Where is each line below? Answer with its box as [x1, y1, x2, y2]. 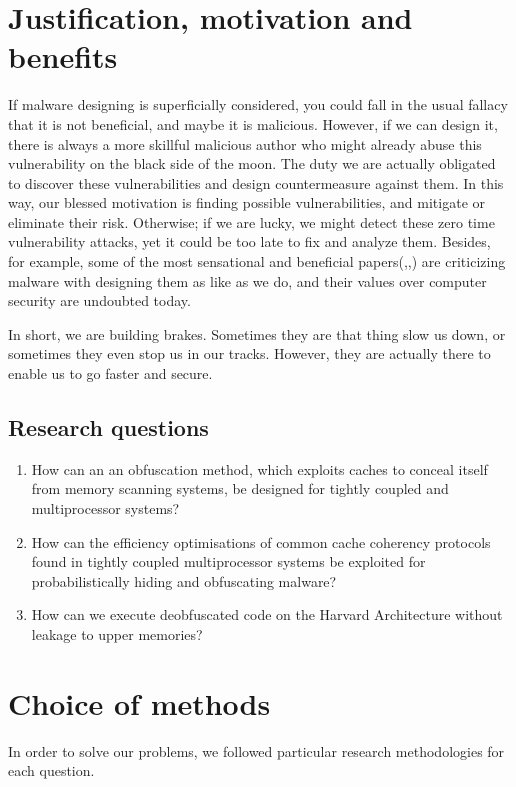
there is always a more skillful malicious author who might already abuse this [8, 133, 482, 154]
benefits [8, 36, 118, 77]
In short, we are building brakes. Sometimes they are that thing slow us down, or [8, 323, 506, 344]
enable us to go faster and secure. [8, 363, 213, 384]
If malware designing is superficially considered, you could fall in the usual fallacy [8, 94, 508, 115]
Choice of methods [8, 682, 271, 723]
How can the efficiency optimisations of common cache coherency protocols [31, 531, 491, 552]
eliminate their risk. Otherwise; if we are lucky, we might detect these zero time [8, 211, 495, 232]
